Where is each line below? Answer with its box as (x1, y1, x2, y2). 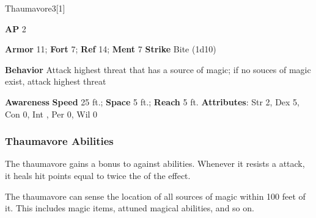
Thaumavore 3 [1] (5, 2, 65, 14)
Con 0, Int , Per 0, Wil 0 (5, 107, 98, 120)
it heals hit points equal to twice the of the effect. (5, 169, 191, 181)
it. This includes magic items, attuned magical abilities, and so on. (5, 202, 254, 214)
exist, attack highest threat (5, 75, 106, 88)
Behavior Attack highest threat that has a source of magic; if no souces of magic (5, 63, 311, 76)
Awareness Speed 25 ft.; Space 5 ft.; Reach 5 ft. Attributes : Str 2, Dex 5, (5, 95, 300, 108)
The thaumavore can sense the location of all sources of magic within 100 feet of (5, 189, 306, 202)
